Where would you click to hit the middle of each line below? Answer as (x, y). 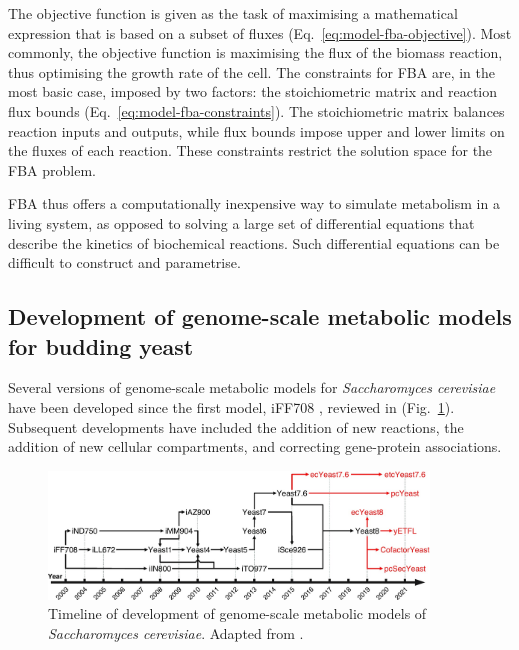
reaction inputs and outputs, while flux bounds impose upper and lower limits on (256, 130)
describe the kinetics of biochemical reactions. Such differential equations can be (254, 242)
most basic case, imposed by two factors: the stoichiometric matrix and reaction (253, 91)
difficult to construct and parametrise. (124, 262)
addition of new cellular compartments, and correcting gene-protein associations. (255, 446)
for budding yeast (101, 345)
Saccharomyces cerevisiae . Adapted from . (176, 632)
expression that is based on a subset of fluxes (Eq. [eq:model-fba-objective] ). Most (260, 32)
